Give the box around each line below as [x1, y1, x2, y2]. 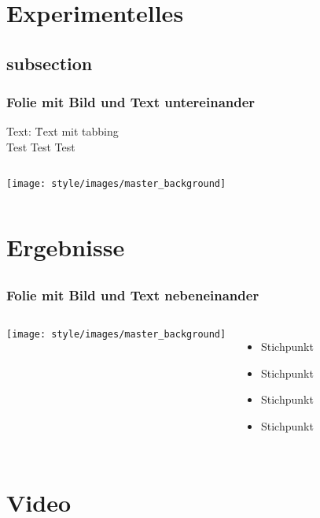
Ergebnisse [6, 231, 125, 263]
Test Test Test [6, 138, 75, 155]
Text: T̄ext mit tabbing [6, 123, 119, 140]
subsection [6, 50, 93, 75]
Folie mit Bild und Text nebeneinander [6, 285, 259, 304]
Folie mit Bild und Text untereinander [6, 92, 256, 112]
